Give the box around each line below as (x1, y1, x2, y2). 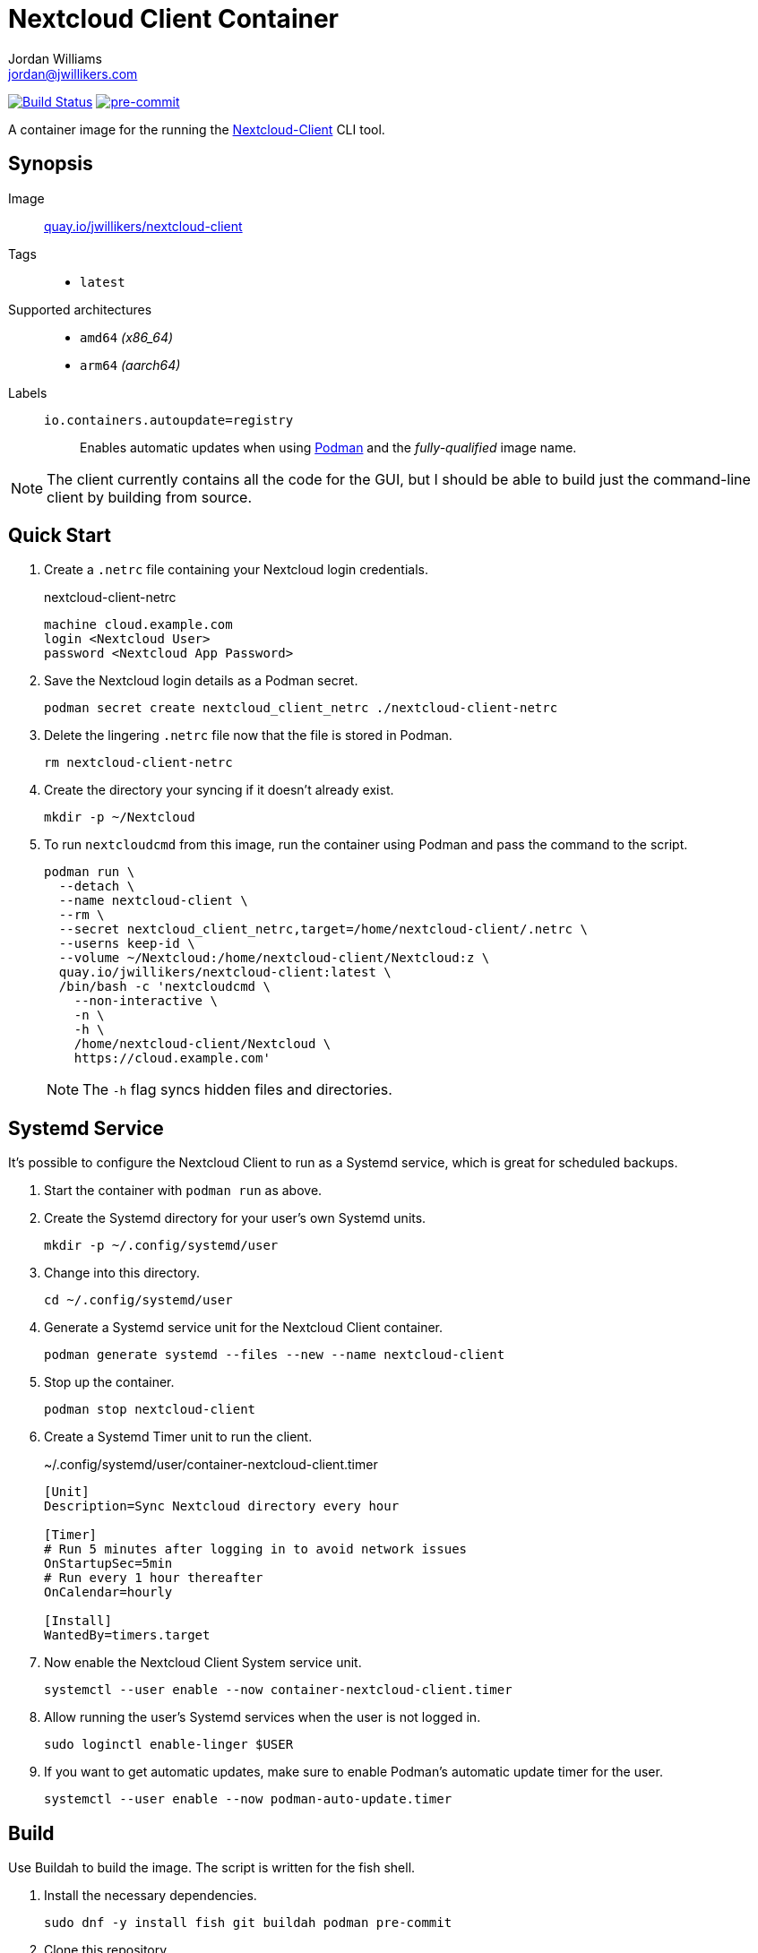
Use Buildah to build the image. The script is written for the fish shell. (8, 1860, 416, 1876)
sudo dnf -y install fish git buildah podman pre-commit (44, 1915, 452, 1931)
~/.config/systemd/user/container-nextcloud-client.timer (44, 1457, 378, 1473)
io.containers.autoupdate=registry (44, 412, 294, 427)
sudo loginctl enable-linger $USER (44, 1737, 294, 1752)
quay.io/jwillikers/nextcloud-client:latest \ (58, 965, 392, 980)
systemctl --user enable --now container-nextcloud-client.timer (44, 1682, 513, 1698)
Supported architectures (8, 301, 152, 317)
